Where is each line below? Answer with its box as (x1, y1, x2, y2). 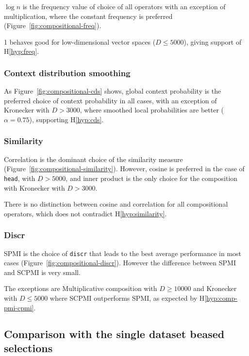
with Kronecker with (4, 182, 65, 193)
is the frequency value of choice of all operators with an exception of (22, 1, 226, 11)
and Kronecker (193, 283, 237, 293)
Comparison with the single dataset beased (4, 326, 225, 341)
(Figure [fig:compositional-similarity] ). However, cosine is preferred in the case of (4, 163, 245, 174)
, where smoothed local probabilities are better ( (80, 105, 224, 115)
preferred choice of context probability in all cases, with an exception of (4, 95, 217, 105)
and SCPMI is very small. (4, 267, 81, 277)
